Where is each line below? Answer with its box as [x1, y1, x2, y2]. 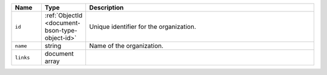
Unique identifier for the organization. [89, 23, 196, 31]
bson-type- [44, 26, 78, 34]
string [44, 42, 62, 50]
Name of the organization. [89, 42, 163, 50]
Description [89, 4, 124, 11]
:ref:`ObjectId [44, 11, 83, 19]
